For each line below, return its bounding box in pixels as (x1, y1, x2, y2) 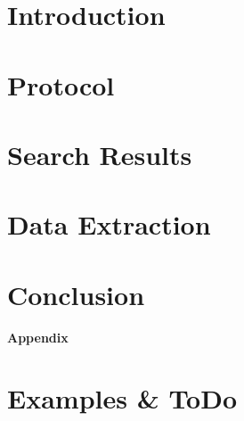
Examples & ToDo (7, 380, 238, 417)
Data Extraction (7, 206, 211, 243)
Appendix (7, 327, 69, 346)
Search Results (7, 136, 192, 172)
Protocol (7, 66, 115, 103)
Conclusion (7, 276, 145, 312)
